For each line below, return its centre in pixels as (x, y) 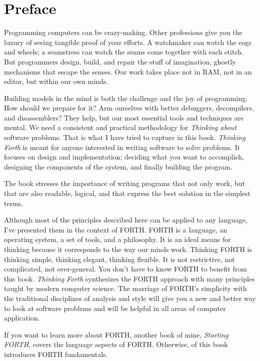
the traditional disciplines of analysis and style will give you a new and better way (130, 298)
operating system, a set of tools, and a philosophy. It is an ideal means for (117, 239)
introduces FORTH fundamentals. (56, 354)
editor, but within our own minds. (56, 81)
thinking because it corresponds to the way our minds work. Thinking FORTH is (128, 249)
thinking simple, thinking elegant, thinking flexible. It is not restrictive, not (119, 259)
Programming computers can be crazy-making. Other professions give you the (123, 32)
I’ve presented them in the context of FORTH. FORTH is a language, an (116, 229)
